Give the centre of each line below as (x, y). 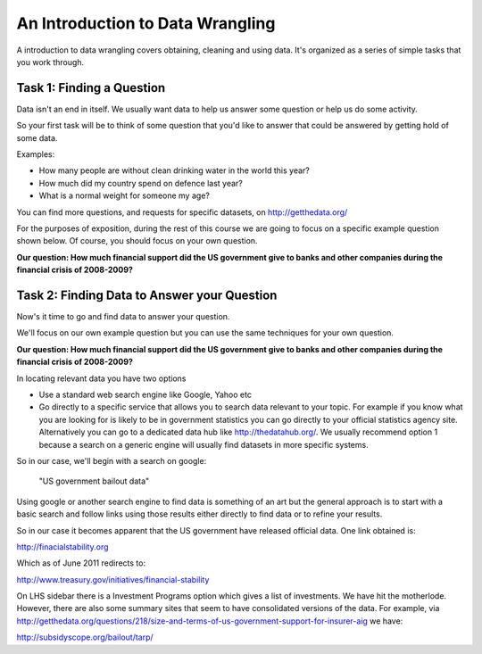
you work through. (50, 62)
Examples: (36, 154)
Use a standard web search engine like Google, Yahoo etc (145, 394)
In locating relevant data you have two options (101, 378)
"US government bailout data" (94, 481)
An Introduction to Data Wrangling (146, 23)
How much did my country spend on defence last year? (141, 183)
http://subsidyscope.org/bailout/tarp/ (85, 637)
